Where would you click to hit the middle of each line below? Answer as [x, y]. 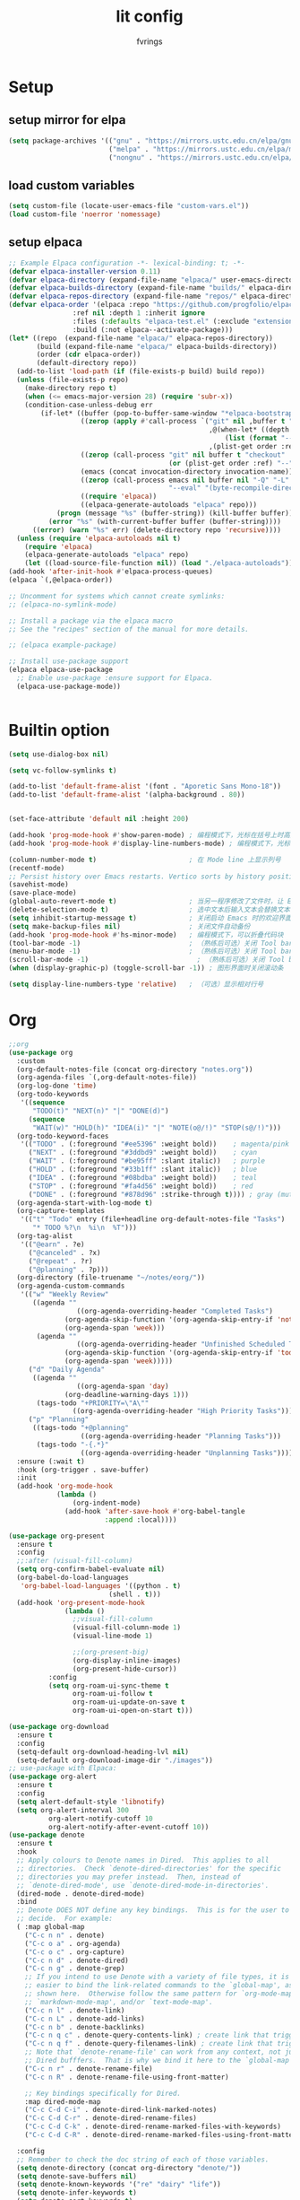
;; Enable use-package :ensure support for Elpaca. [115, 678]
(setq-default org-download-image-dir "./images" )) [115, 1760]
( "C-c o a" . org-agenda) [73, 1943]
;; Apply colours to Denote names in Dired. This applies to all [143, 1860]
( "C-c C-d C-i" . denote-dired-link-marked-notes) [121, 2110]
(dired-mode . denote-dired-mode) [81, 1894]
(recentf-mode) [37, 868]
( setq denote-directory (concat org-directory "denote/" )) [129, 2168]
